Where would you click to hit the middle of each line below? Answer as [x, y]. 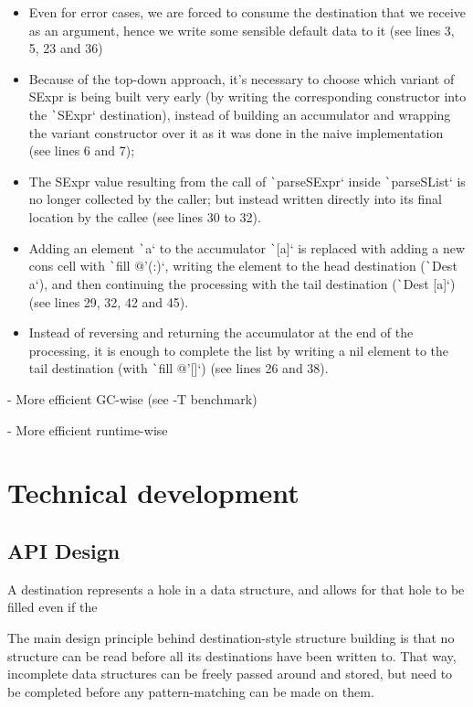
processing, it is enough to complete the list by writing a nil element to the [239, 350]
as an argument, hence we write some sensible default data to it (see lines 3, [242, 30]
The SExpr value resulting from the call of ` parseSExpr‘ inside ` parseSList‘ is [247, 181]
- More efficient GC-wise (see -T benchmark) [132, 399]
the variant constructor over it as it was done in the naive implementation [236, 132]
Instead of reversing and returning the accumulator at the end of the [221, 332]
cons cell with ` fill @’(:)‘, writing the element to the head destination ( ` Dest [243, 266]
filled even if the [53, 607]
